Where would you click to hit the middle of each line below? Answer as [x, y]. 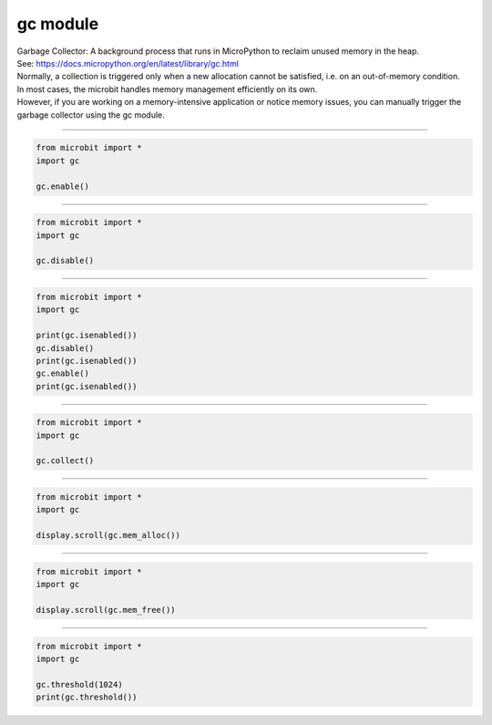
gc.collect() [65, 461]
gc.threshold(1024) [79, 684]
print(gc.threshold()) [87, 697]
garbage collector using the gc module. [91, 115]
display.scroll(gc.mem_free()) [106, 610]
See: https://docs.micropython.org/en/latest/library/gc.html [128, 63]
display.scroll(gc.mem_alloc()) [108, 535]
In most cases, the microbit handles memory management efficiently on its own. [167, 89]
